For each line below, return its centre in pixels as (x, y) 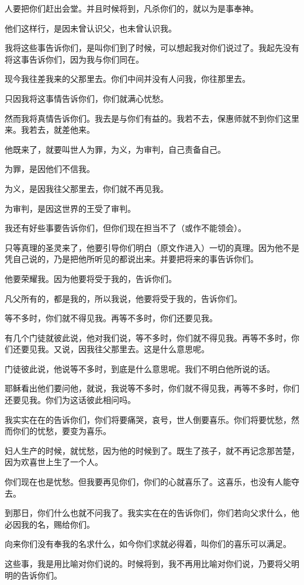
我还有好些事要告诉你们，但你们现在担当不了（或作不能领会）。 (125, 228)
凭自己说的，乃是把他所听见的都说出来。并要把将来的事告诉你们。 (132, 259)
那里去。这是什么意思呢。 (160, 349)
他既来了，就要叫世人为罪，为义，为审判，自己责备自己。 (115, 149)
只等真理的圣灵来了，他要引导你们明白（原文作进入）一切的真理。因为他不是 (152, 247)
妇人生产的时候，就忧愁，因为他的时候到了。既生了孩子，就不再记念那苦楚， (152, 450)
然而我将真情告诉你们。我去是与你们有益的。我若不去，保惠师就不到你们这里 (152, 118)
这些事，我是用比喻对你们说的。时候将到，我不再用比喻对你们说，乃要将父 (148, 563)
